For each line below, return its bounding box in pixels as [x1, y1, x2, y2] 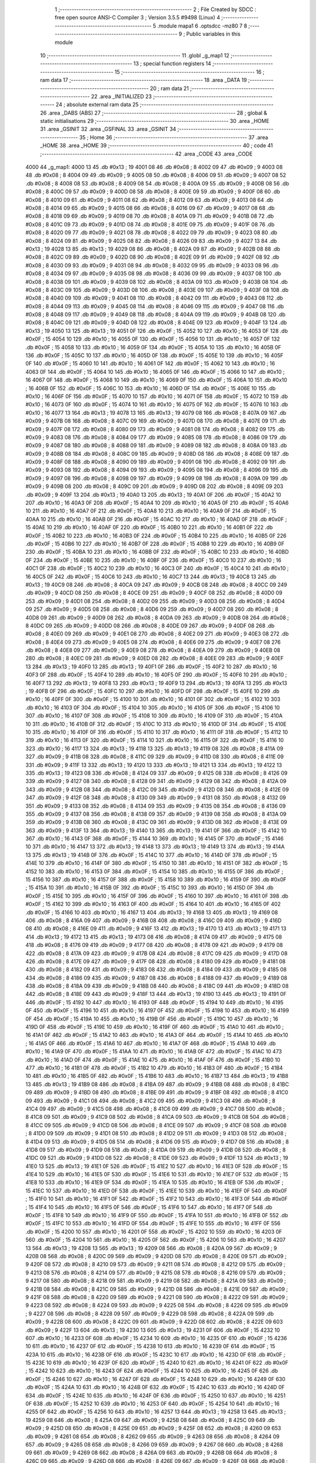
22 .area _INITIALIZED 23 [91, 92, 152, 99]
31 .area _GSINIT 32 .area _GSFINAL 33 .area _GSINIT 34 [40, 126, 177, 133]
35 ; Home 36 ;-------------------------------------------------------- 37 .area [79, 133, 269, 140]
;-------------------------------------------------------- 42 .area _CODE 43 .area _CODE [40, 150, 253, 157]
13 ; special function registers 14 [133, 60, 212, 67]
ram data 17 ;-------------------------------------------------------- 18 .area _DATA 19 [40, 77, 247, 84]
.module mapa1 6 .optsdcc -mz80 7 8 [157, 22, 248, 29]
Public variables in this [186, 30, 241, 37]
